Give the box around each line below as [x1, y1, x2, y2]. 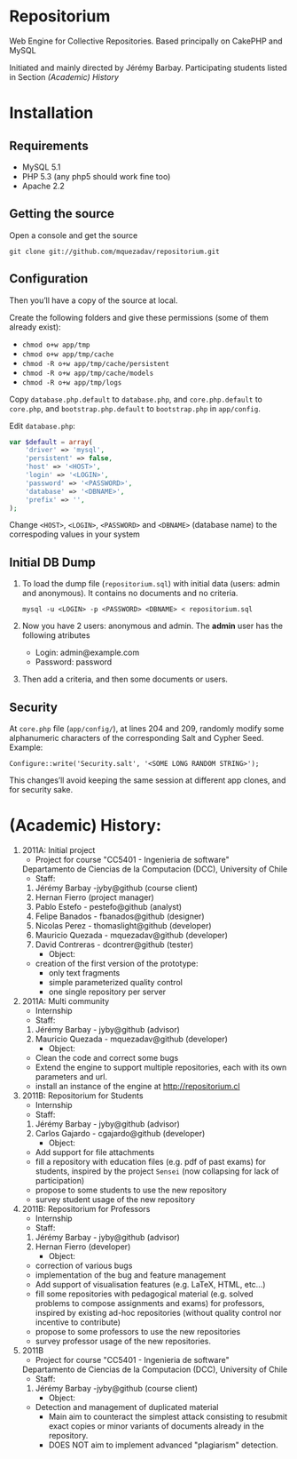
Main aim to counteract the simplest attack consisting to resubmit [48, 1411, 288, 1422]
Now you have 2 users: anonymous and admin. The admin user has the [21, 620, 284, 632]
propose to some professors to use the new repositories [35, 1327, 241, 1336]
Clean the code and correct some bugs [35, 1053, 179, 1063]
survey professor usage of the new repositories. [35, 1335, 211, 1346]
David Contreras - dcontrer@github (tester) [35, 939, 194, 950]
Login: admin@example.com [35, 647, 140, 658]
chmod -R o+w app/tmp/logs [21, 378, 122, 387]
